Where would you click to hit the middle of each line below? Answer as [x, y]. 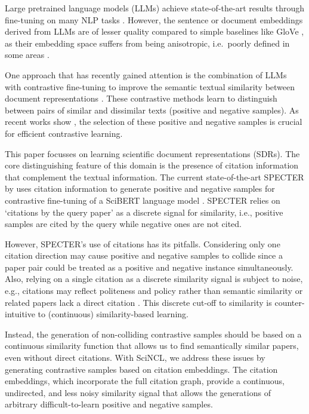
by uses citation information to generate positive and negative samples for [140, 188]
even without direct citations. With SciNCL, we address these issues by [135, 358]
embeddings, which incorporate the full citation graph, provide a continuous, [145, 381]
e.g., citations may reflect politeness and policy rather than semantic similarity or [154, 291]
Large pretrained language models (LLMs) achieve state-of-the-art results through [155, 8]
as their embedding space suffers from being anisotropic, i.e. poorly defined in [147, 43]
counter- [290, 302]
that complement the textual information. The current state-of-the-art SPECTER [154, 177]
